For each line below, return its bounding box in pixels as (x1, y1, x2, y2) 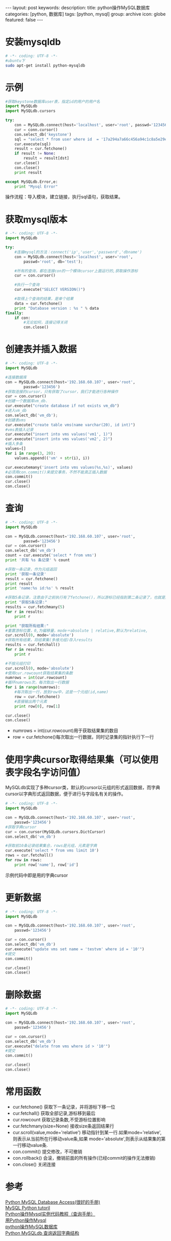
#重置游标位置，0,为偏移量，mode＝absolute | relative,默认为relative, (5, 628, 148, 633)
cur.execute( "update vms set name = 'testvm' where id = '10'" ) (5, 947, 145, 952)
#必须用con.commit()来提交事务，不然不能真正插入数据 (5, 469, 107, 475)
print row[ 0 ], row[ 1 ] (14, 704, 60, 709)
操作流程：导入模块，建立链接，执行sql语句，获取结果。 (5, 194, 123, 200)
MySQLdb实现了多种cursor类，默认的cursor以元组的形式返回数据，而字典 (5, 785, 160, 791)
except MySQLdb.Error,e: (5, 179, 58, 185)
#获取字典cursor (5, 824, 37, 830)
